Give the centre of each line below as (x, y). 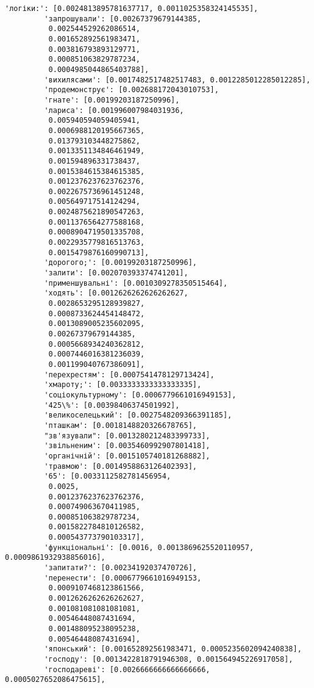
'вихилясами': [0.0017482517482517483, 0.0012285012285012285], (177, 80)
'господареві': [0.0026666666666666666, (127, 669)
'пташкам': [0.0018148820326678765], (120, 425)
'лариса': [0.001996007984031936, (114, 110)
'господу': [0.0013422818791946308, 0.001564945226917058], (169, 659)
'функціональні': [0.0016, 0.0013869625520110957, (149, 547)
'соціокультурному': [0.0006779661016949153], (140, 395)
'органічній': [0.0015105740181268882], (127, 456)
